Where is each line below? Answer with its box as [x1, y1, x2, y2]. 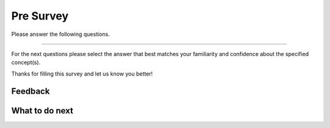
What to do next [11, 105, 73, 116]
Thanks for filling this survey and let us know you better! [11, 70, 153, 77]
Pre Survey [11, 9, 69, 23]
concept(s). [11, 59, 41, 66]
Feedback [11, 86, 50, 96]
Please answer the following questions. [11, 30, 110, 38]
